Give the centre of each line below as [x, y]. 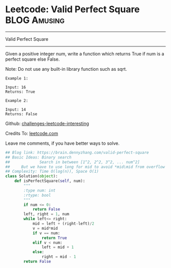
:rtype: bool [37, 195]
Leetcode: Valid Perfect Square [73, 9]
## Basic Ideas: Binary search [38, 157]
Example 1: [17, 78]
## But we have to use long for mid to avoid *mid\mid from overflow [85, 167]
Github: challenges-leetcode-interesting [47, 123]
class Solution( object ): [32, 176]
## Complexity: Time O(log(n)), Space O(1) [52, 172]
